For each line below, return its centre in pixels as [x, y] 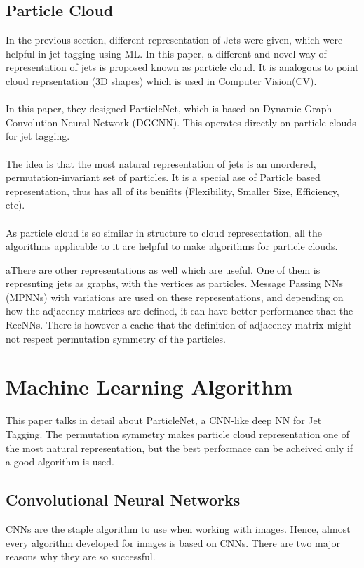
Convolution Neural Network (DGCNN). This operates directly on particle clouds [181, 122]
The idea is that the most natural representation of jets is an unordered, [161, 163]
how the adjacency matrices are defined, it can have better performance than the [180, 311]
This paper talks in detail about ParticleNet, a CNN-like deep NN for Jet [164, 420]
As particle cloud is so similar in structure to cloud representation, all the [164, 232]
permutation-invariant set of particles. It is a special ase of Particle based [163, 177]
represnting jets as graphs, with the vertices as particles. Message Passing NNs [175, 283]
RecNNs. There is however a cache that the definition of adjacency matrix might [179, 325]
